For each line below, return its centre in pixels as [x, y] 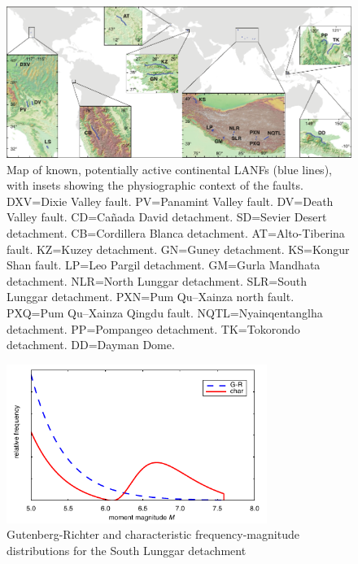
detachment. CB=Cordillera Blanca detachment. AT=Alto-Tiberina [176, 233]
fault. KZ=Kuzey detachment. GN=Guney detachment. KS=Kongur [178, 249]
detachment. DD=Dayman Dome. [91, 345]
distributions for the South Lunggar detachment [127, 551]
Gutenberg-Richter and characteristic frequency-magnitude [153, 534]
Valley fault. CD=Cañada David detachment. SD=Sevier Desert [167, 217]
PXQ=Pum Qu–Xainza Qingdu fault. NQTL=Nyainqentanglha [165, 312]
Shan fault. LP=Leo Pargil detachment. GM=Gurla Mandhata [164, 265]
